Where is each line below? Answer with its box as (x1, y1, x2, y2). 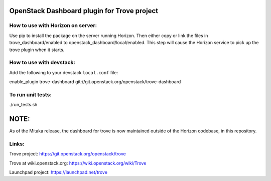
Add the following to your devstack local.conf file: (9, 69, 118, 75)
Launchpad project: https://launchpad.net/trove (9, 169, 108, 175)
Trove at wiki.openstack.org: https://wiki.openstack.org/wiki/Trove (9, 160, 147, 166)
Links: (9, 140, 25, 147)
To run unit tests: (9, 91, 52, 98)
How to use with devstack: (9, 59, 75, 66)
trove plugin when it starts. (9, 47, 65, 53)
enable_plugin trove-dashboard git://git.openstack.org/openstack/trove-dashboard (9, 79, 181, 85)
